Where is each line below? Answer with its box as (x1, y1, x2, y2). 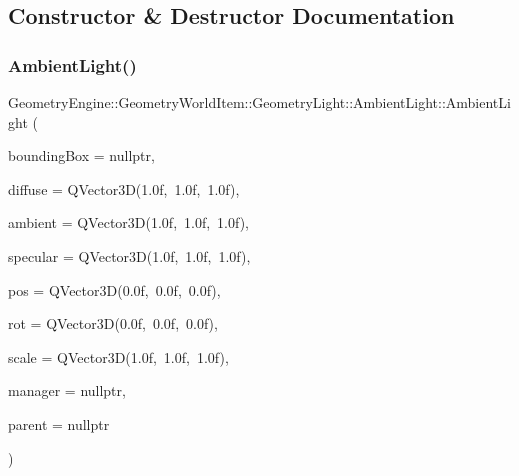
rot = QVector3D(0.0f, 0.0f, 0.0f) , (8, 313, 218, 334)
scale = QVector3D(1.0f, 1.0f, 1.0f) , (8, 346, 229, 367)
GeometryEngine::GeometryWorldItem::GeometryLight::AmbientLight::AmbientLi (8, 92, 511, 112)
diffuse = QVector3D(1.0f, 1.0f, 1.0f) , (8, 178, 240, 199)
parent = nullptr (8, 413, 110, 434)
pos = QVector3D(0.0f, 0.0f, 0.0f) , (8, 279, 221, 300)
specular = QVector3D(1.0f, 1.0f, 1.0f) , (8, 245, 251, 266)
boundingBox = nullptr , (8, 145, 155, 166)
